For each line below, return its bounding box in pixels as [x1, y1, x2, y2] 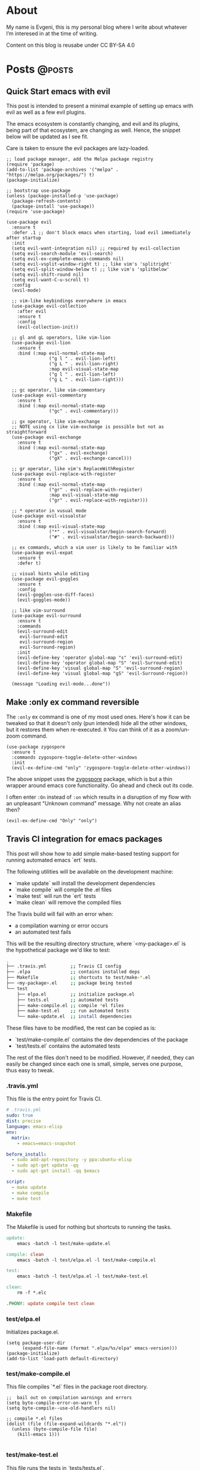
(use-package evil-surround [11, 612, 82, 618]
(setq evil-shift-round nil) [11, 271, 84, 278]
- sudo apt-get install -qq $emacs [11, 1168, 100, 1174]
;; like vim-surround [11, 607, 66, 614]
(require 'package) [6, 161, 55, 167]
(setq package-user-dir [6, 1340, 66, 1346]
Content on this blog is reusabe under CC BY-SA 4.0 [6, 41, 136, 49]
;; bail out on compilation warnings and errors [6, 1395, 133, 1401]
